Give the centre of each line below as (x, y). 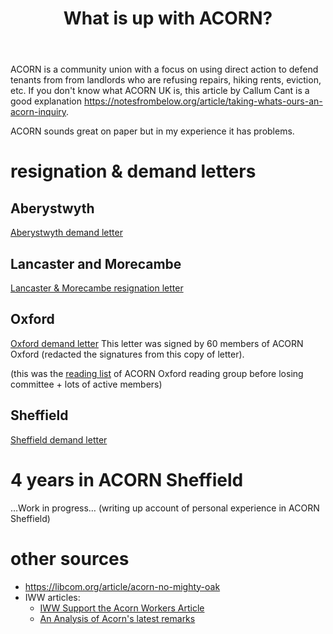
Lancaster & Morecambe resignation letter (97, 288)
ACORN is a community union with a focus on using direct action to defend (164, 69)
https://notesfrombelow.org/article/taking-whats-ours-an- (203, 101)
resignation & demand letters (133, 171)
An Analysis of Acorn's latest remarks (117, 618)
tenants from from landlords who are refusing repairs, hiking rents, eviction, (166, 80)
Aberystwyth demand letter (66, 233)
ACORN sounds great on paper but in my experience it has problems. (152, 131)
